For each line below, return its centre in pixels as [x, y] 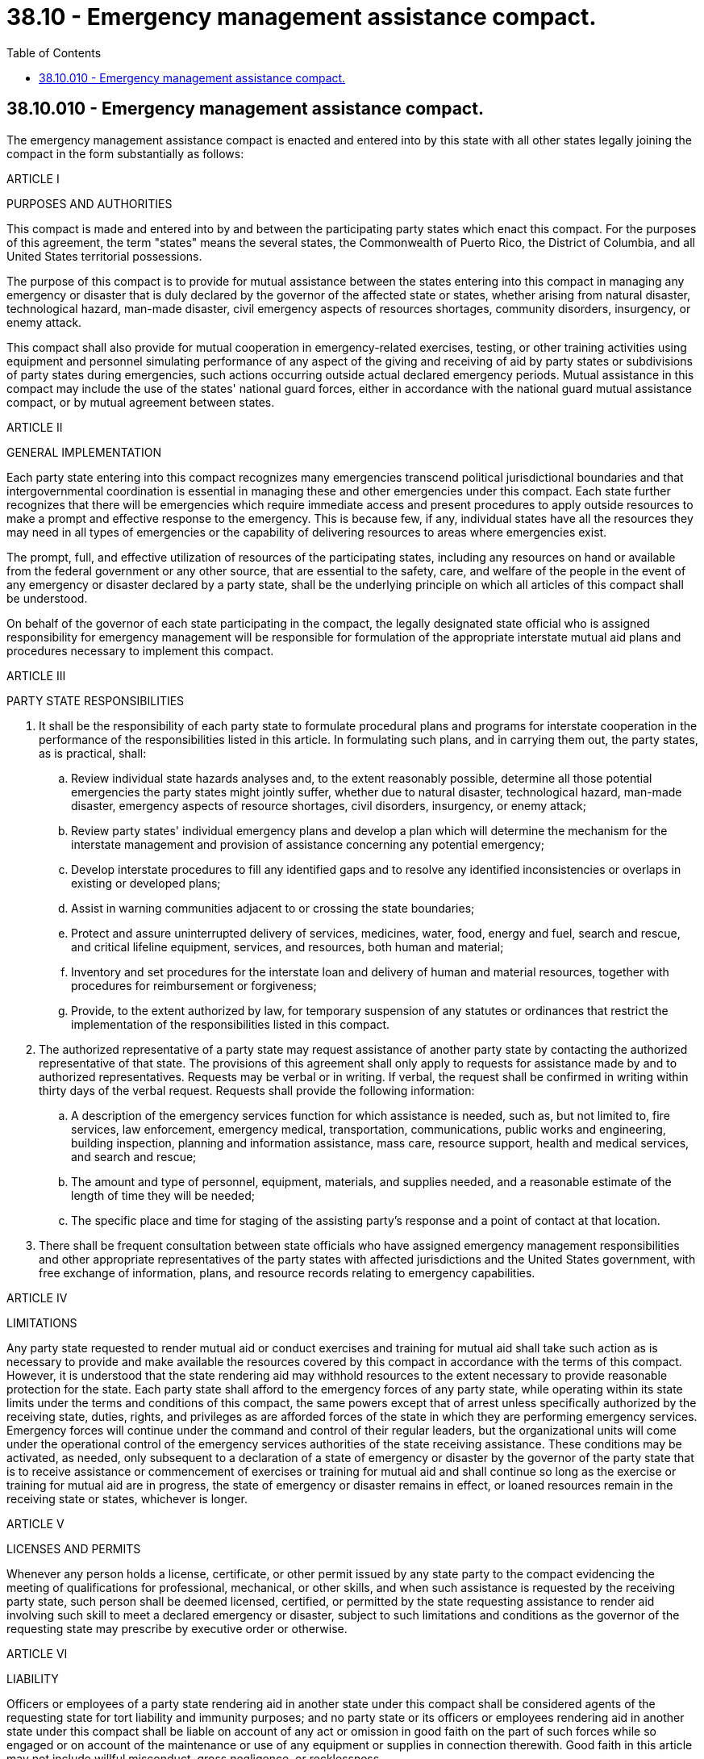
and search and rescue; [134, 1156]
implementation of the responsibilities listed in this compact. [231, 1024]
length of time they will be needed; [163, 1195]
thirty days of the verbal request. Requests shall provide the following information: [257, 1090]
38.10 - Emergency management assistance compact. [302, 17]
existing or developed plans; [146, 883]
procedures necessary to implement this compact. [140, 650]
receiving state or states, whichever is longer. [127, 1498]
